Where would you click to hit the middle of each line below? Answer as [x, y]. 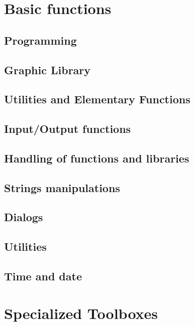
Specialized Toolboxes [81, 313]
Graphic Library [47, 69]
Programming [40, 40]
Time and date [43, 276]
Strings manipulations [62, 187]
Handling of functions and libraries [97, 158]
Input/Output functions [68, 129]
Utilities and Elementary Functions [97, 99]
